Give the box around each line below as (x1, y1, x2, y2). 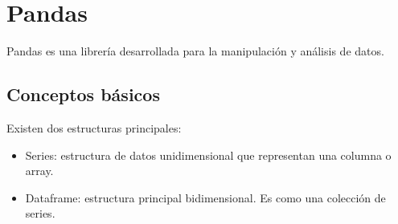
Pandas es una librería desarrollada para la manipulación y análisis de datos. (6, 43, 384, 59)
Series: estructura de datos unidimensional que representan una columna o (25, 146, 392, 163)
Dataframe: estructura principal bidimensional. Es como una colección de (25, 189, 386, 206)
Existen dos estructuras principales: (6, 119, 182, 136)
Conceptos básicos (6, 82, 160, 107)
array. (25, 162, 54, 179)
